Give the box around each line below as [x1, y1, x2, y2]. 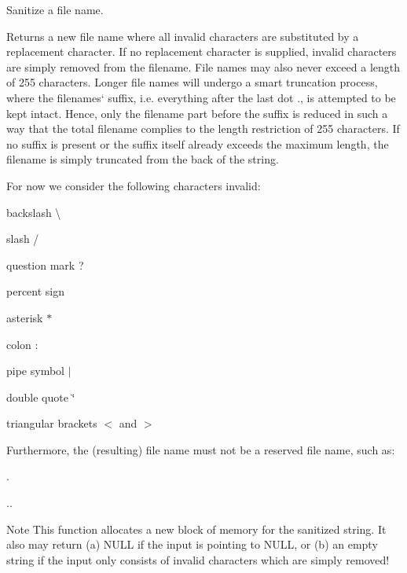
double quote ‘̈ [6, 388, 75, 405]
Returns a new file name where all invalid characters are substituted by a [6, 28, 359, 44]
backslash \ [6, 204, 61, 220]
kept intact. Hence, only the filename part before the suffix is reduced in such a [6, 105, 388, 121]
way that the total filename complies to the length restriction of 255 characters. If [6, 120, 400, 137]
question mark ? [6, 256, 84, 273]
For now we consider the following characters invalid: [6, 177, 261, 193]
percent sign [6, 283, 65, 299]
